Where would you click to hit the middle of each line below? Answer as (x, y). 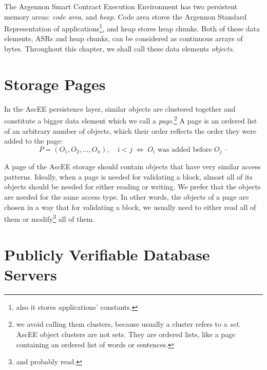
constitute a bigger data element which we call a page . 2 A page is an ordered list (131, 120)
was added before (185, 149)
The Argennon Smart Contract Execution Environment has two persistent (121, 6)
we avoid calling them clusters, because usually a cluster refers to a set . (128, 324)
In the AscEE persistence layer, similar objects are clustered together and (120, 108)
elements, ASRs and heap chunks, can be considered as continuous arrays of (123, 38)
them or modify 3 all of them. (50, 218)
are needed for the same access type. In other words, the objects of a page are (127, 197)
